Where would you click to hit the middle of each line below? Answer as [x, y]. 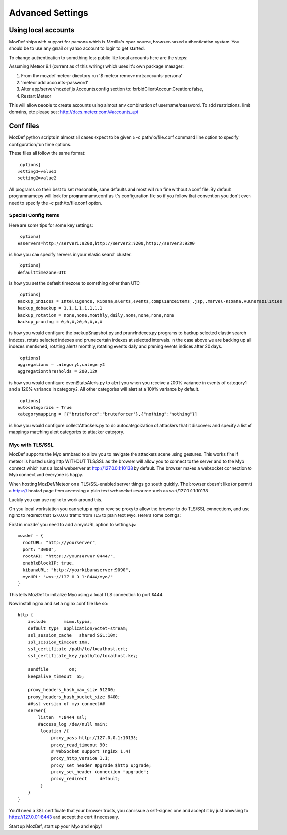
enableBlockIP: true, [48, 563]
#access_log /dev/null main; [73, 724]
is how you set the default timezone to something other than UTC [75, 283]
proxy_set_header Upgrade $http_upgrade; [101, 765]
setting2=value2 [37, 178]
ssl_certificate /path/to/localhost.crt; [78, 649]
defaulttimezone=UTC [42, 272]
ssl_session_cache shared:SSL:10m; [73, 635]
